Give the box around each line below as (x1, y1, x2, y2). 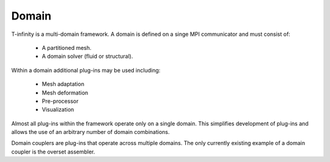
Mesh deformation (42, 89, 89, 96)
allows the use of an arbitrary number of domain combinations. (11, 129, 170, 136)
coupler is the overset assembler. (11, 148, 95, 155)
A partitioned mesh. (42, 44, 92, 51)
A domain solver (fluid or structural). (42, 52, 133, 60)
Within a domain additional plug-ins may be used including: (11, 66, 161, 74)
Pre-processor (42, 97, 79, 105)
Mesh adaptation (42, 80, 85, 88)
